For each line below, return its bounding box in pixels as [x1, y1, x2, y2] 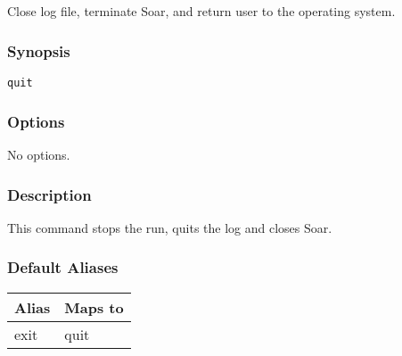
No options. [7, 145, 70, 164]
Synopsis [7, 39, 70, 62]
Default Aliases [7, 256, 119, 278]
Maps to [64, 296, 124, 318]
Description [7, 183, 92, 205]
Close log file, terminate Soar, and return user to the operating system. [7, 2, 396, 21]
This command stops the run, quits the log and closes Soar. [7, 218, 332, 236]
